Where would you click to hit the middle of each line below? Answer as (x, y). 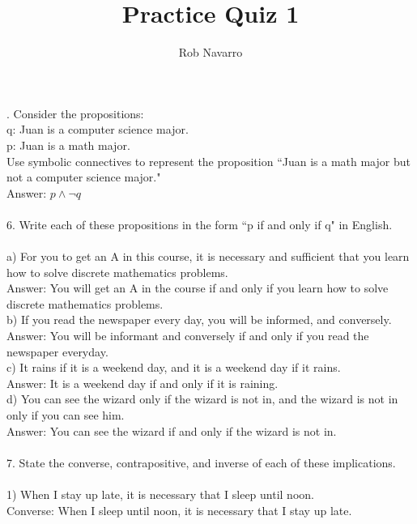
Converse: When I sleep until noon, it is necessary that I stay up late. (179, 510)
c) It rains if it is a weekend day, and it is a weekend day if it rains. (174, 367)
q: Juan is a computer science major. (98, 129)
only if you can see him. (66, 415)
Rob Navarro (211, 52)
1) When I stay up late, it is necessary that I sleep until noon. (160, 494)
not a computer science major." (84, 177)
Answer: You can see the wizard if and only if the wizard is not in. (172, 430)
